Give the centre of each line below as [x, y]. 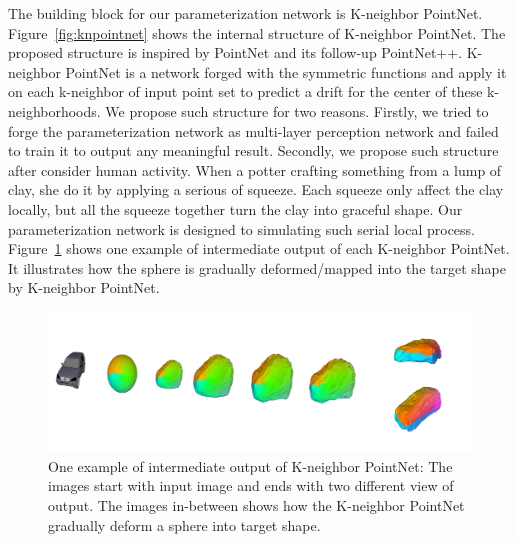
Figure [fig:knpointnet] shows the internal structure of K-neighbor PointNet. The [257, 32]
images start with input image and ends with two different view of [251, 485]
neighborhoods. [54, 110]
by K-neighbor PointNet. [84, 287]
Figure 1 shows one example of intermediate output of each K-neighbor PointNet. [259, 248]
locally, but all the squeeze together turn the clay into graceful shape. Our [235, 208]
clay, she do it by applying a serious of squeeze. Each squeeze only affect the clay [256, 189]
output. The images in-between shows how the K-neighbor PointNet [256, 505]
